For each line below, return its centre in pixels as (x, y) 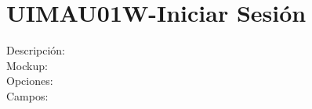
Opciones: (30, 81)
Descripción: (36, 50)
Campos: (27, 95)
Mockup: (27, 65)
